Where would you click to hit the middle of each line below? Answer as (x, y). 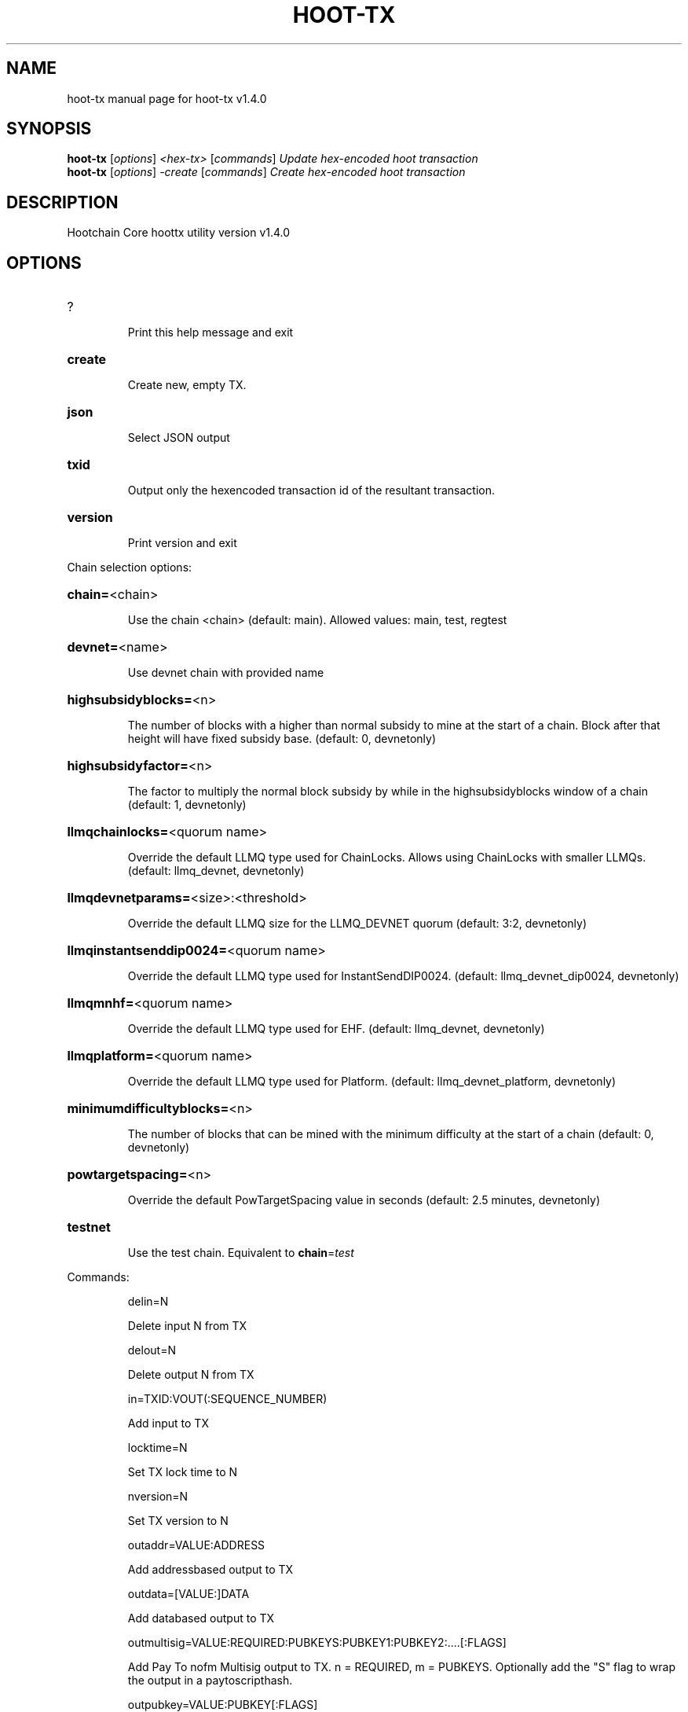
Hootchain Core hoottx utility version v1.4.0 (179, 233)
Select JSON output (179, 438)
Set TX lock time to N (183, 1472)
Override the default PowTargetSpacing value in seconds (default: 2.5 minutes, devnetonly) (364, 1200)
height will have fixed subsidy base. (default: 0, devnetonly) (282, 739)
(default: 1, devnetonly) (187, 805)
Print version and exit (182, 543)
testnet (89, 1227)
